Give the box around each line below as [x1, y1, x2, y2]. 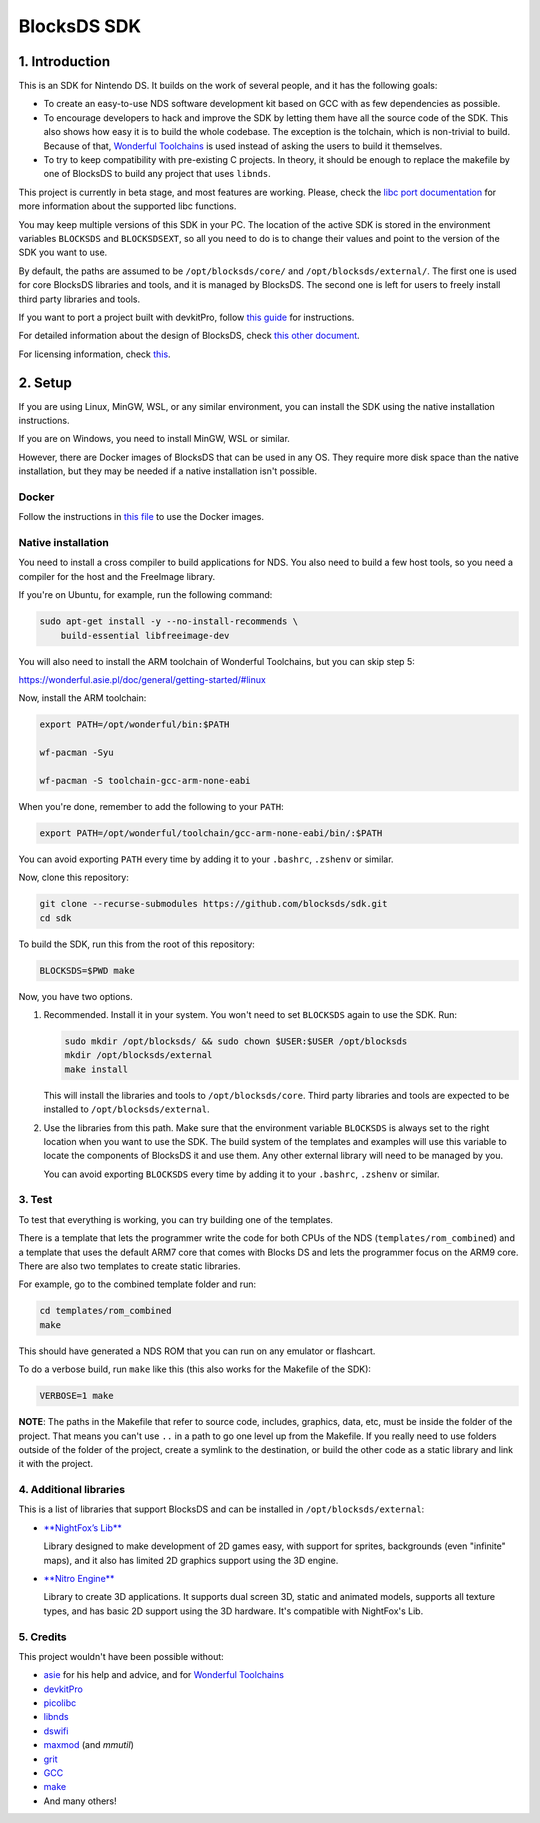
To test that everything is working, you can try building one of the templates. [18, 1213, 334, 1225]
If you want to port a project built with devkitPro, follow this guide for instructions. [18, 311, 355, 323]
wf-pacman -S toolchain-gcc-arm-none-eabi [39, 775, 251, 786]
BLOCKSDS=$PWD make [39, 965, 135, 976]
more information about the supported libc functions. [18, 200, 237, 212]
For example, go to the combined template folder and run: [18, 1278, 257, 1290]
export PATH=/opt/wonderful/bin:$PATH [39, 719, 230, 730]
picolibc [43, 1697, 77, 1709]
